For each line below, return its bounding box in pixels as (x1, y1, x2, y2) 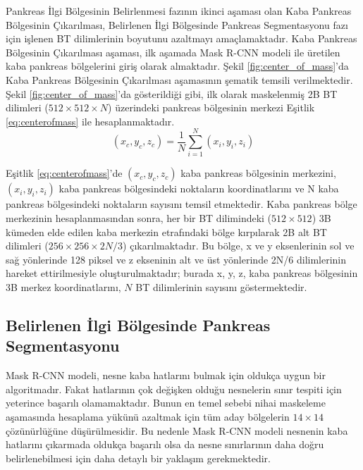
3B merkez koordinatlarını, (6, 280, 121, 295)
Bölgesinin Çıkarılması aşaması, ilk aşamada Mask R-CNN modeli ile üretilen (6, 44, 340, 59)
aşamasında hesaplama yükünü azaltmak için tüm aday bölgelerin (6, 409, 290, 423)
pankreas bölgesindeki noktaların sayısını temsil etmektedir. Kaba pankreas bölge (6, 197, 357, 211)
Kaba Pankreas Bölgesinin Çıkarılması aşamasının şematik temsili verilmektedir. (6, 72, 353, 87)
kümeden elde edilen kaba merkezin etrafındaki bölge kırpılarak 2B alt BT (6, 224, 327, 239)
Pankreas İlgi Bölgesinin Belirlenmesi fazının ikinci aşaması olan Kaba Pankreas (6, 4, 352, 18)
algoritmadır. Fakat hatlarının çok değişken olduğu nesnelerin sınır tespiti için (6, 381, 342, 396)
